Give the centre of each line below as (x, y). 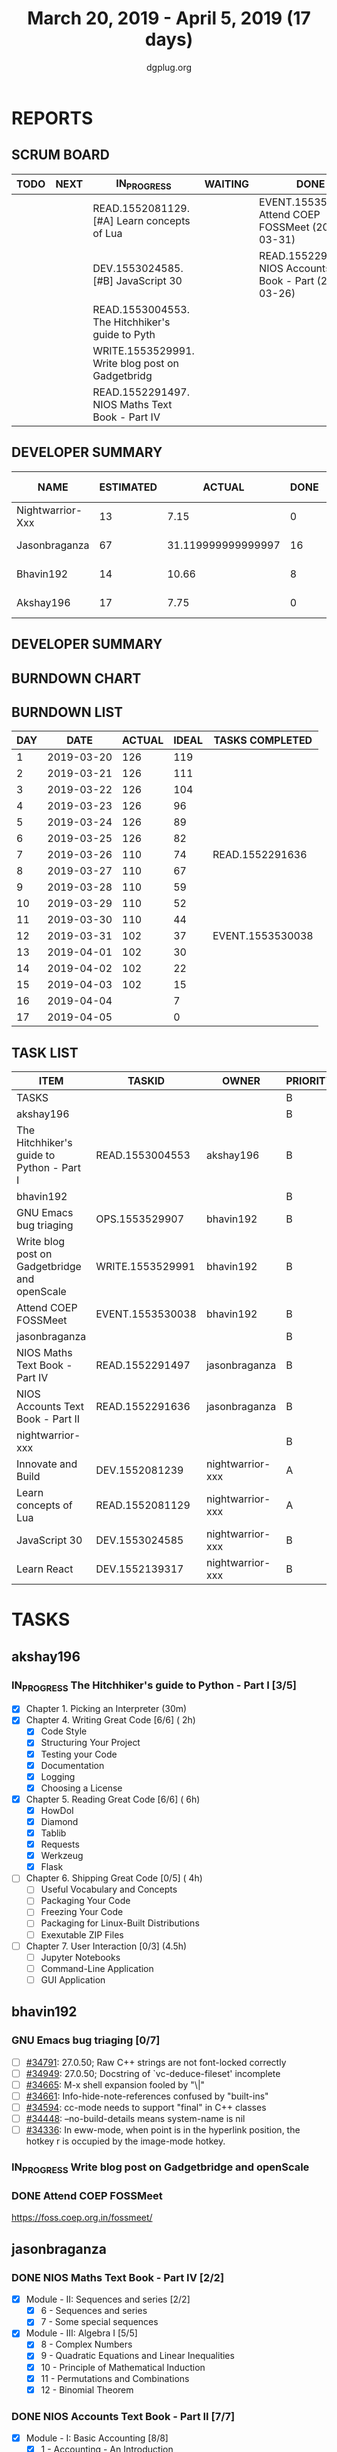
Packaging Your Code (85, 1901)
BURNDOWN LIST (67, 712)
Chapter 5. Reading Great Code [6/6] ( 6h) (113, 1799)
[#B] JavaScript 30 (137, 280)
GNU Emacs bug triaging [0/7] (86, 2040)
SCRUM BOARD (60, 155)
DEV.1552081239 (139, 1470)
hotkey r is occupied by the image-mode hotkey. (125, 2141)
